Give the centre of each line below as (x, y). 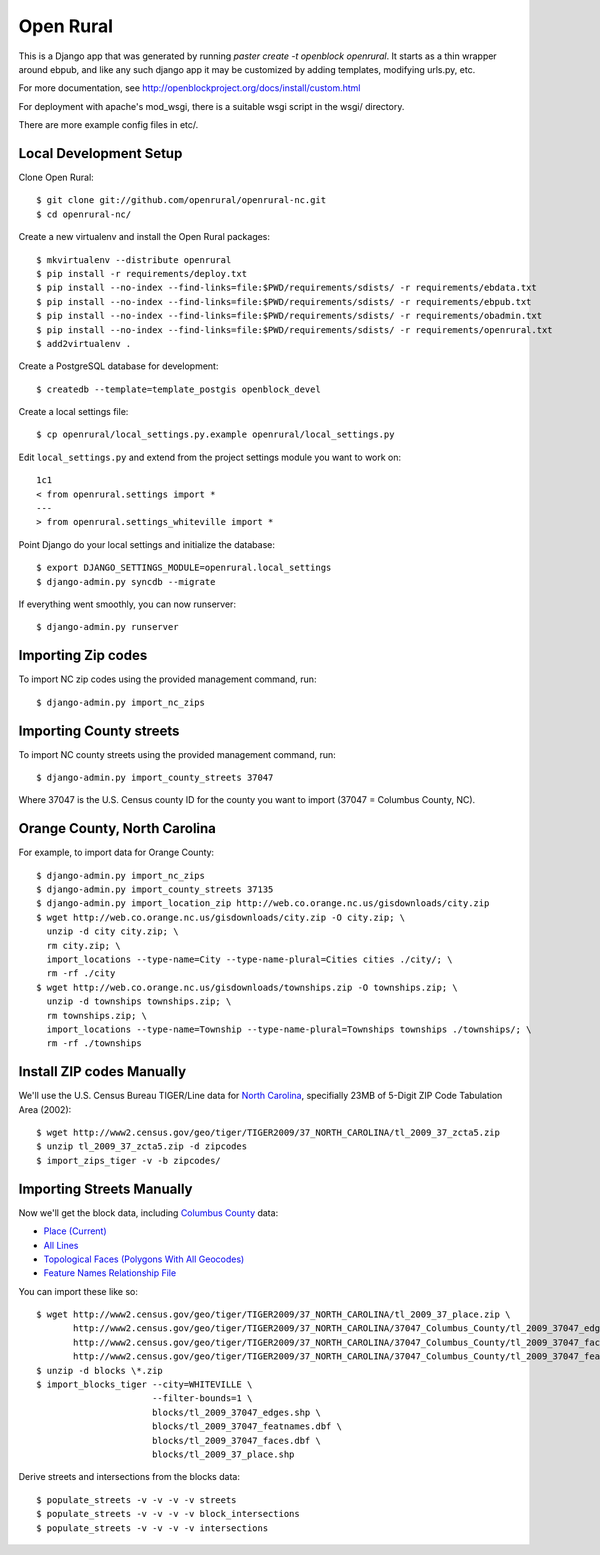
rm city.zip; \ (83, 945)
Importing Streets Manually (105, 1188)
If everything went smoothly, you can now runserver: (127, 604)
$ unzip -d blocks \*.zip (100, 1370)
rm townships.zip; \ (97, 1015)
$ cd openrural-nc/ (84, 214)
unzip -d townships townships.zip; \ (139, 1001)
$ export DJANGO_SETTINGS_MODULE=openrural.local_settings (184, 568)
